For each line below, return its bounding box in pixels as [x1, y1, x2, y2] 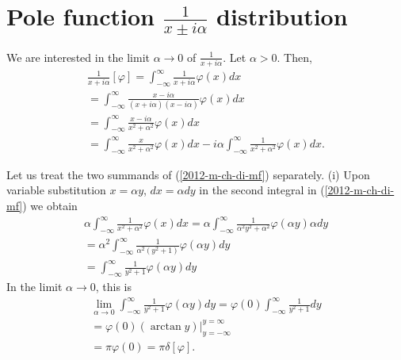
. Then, [277, 48, 312, 65]
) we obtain [22, 197, 78, 213]
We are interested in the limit [6, 48, 150, 65]
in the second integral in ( [199, 182, 325, 198]
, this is [95, 278, 132, 295]
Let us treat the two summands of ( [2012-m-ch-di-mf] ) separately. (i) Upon [6, 166, 370, 182]
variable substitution [6, 182, 106, 198]
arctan [150, 320, 181, 332]
